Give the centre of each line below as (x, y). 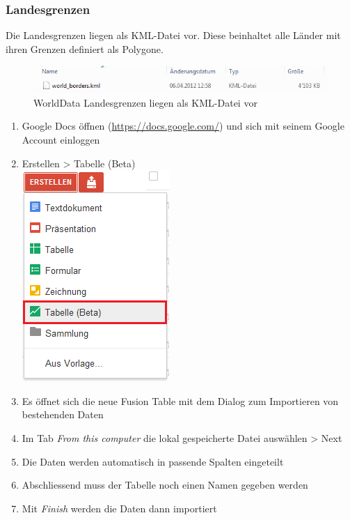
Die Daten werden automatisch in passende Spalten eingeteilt (153, 461)
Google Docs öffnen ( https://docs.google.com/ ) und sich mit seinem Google (183, 126)
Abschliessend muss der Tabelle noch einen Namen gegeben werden (165, 485)
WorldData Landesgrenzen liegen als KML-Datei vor (145, 102)
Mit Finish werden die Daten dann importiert (119, 508)
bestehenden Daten (63, 414)
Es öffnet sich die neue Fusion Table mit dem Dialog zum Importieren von (180, 400)
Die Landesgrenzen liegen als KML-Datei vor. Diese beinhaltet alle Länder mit (173, 35)
